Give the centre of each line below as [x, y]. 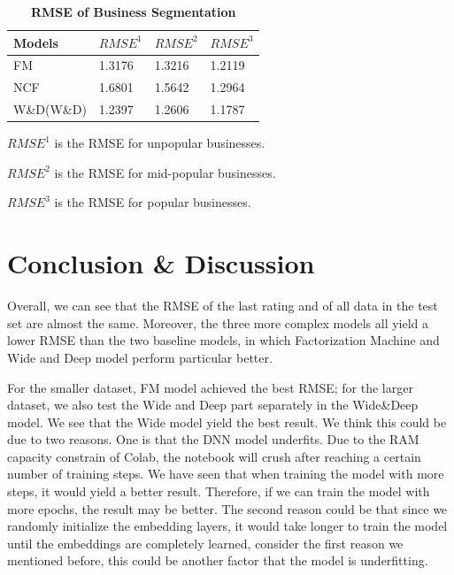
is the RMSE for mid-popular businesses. [165, 172]
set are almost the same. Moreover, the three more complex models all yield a [218, 322]
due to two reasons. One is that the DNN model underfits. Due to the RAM [213, 439]
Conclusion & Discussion [161, 263]
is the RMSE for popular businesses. [153, 202]
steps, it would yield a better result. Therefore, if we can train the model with [219, 491]
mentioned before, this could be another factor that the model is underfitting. [218, 560]
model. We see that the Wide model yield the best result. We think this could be [227, 422]
